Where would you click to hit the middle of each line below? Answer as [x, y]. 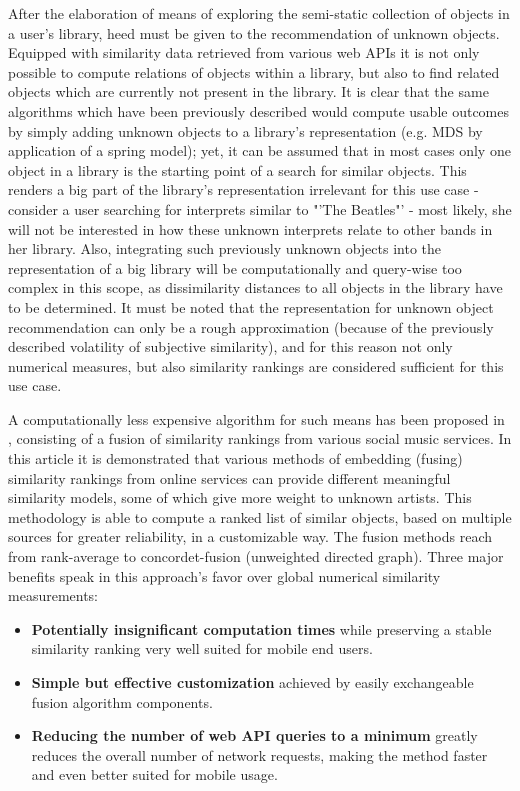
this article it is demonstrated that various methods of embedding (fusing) [235, 458]
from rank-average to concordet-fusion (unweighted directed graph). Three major [256, 556]
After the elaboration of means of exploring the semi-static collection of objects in [259, 13]
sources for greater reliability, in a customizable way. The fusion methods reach [250, 536]
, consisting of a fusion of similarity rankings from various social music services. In [260, 438]
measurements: [53, 595]
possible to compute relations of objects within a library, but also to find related [254, 71]
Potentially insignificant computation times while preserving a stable [261, 628]
